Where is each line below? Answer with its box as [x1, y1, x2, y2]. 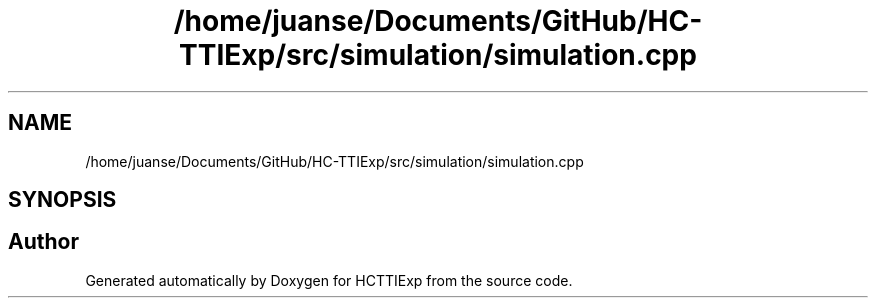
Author [8, 229, 79, 255]
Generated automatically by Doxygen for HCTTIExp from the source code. [85, 271, 573, 289]
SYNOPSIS [8, 187, 117, 213]
